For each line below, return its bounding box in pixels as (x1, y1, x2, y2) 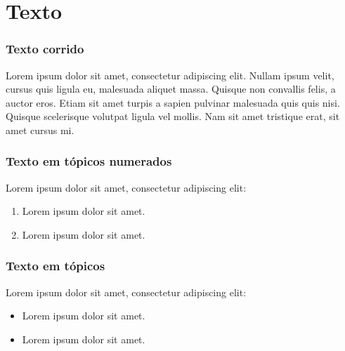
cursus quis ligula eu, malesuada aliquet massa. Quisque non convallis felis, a (6, 81, 336, 96)
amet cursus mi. (6, 122, 74, 137)
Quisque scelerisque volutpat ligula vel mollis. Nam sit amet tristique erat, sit (6, 109, 340, 124)
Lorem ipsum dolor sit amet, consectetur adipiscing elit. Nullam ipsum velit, (6, 67, 334, 82)
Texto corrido (6, 40, 84, 58)
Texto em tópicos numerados (6, 152, 172, 170)
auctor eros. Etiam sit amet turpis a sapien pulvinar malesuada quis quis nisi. (6, 95, 340, 110)
